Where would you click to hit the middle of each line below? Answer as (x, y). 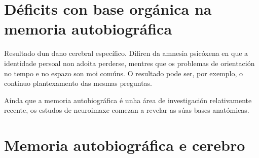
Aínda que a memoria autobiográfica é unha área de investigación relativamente (128, 100)
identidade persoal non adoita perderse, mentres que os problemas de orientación (129, 63)
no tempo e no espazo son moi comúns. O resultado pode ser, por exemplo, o (124, 73)
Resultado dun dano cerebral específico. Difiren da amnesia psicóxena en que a (126, 53)
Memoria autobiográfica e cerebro (125, 145)
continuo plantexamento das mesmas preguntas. (78, 83)
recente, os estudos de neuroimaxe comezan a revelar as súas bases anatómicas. (127, 110)
